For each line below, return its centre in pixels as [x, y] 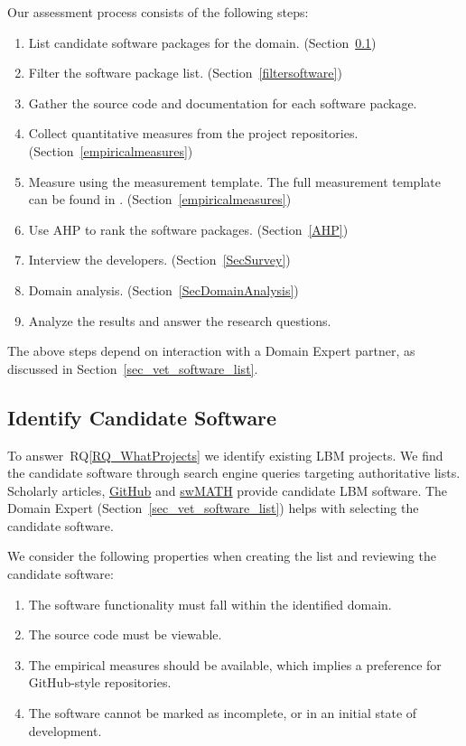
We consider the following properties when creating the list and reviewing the [222, 556]
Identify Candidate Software [142, 417]
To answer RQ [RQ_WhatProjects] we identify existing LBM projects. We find [225, 455]
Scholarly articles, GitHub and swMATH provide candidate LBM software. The [228, 490]
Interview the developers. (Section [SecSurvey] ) [159, 260]
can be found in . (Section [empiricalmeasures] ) [160, 199]
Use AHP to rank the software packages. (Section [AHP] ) [188, 229]
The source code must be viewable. [125, 634]
